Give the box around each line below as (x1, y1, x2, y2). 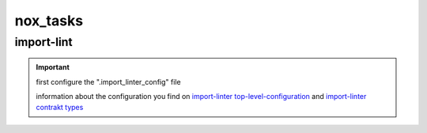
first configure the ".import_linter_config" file (36, 77, 181, 86)
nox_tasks (14, 12, 83, 29)
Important (36, 63, 70, 72)
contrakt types (36, 103, 84, 112)
